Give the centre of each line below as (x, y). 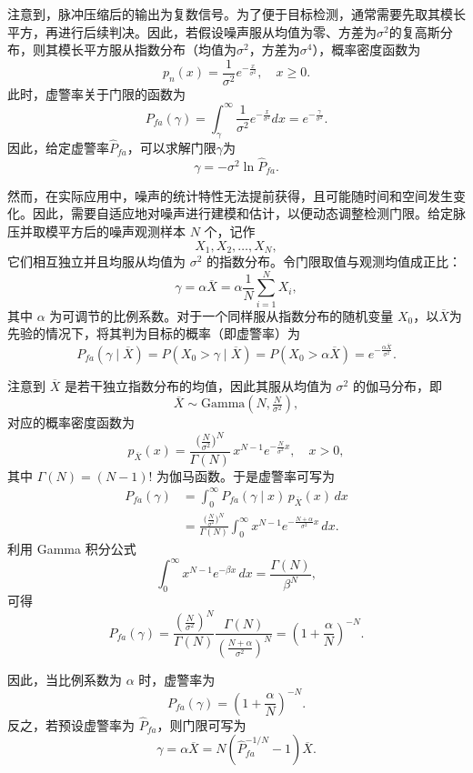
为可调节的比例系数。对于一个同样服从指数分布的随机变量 (221, 315)
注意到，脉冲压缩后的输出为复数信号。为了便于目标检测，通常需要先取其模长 (236, 14)
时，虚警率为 (177, 679)
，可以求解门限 (171, 147)
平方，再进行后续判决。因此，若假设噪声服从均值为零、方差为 (192, 31)
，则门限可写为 (201, 724)
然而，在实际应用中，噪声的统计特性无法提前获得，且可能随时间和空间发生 (230, 195)
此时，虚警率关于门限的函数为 (96, 93)
